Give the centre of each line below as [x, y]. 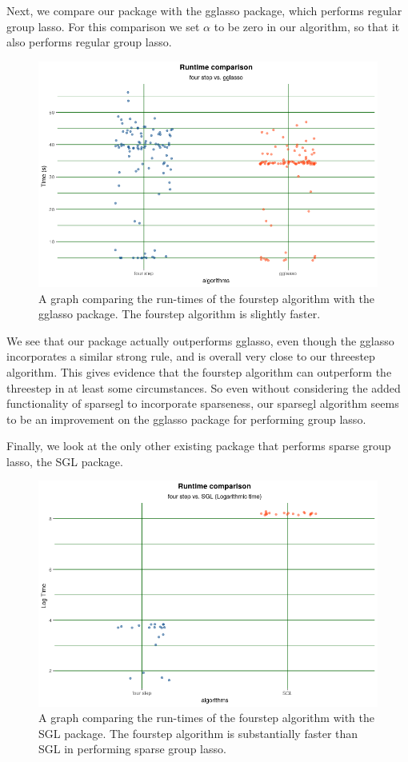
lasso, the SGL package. [65, 461]
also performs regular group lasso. [89, 42]
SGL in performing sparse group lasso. [132, 749]
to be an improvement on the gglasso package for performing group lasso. [186, 419]
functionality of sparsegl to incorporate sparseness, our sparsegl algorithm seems [203, 403]
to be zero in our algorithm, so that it [307, 26]
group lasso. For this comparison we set [103, 26]
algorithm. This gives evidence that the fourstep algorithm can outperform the [199, 371]
